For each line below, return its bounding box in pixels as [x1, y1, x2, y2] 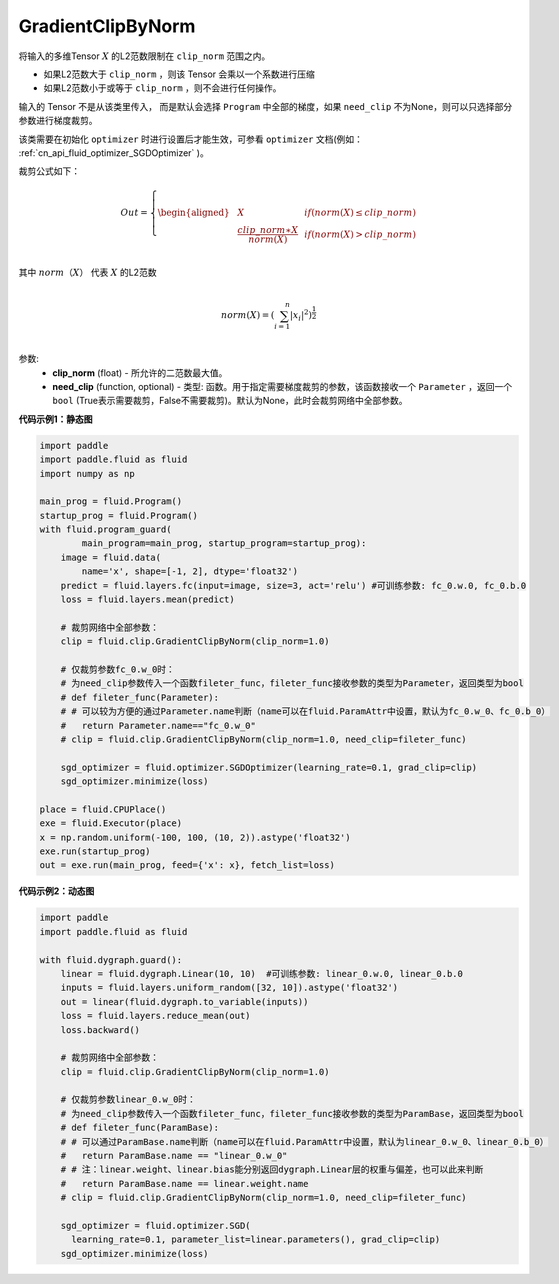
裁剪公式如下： [18, 165, 80, 177]
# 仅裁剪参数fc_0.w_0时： [60, 663, 175, 675]
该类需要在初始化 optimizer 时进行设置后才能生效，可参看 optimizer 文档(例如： [18, 133, 364, 145]
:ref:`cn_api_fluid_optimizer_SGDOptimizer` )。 [18, 146, 209, 159]
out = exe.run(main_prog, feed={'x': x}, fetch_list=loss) [39, 860, 335, 871]
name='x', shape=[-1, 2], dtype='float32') [81, 566, 299, 577]
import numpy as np [39, 468, 135, 479]
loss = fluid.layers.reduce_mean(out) [60, 1010, 251, 1022]
